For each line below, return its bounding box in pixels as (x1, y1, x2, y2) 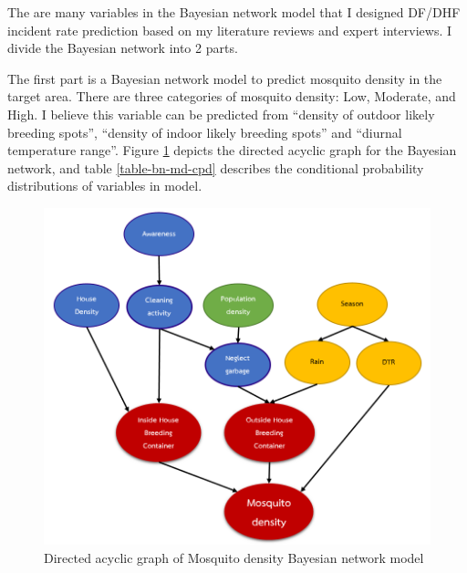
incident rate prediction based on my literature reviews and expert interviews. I (7, 20, 452, 39)
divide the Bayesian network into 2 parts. (7, 38, 238, 57)
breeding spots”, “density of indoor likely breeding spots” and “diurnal (7, 122, 402, 141)
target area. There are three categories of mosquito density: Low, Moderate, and (7, 87, 456, 106)
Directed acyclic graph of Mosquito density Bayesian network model (44, 547, 424, 567)
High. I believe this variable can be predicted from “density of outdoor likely (7, 104, 435, 123)
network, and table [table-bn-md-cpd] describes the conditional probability (7, 158, 424, 177)
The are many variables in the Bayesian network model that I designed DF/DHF (7, 3, 461, 21)
